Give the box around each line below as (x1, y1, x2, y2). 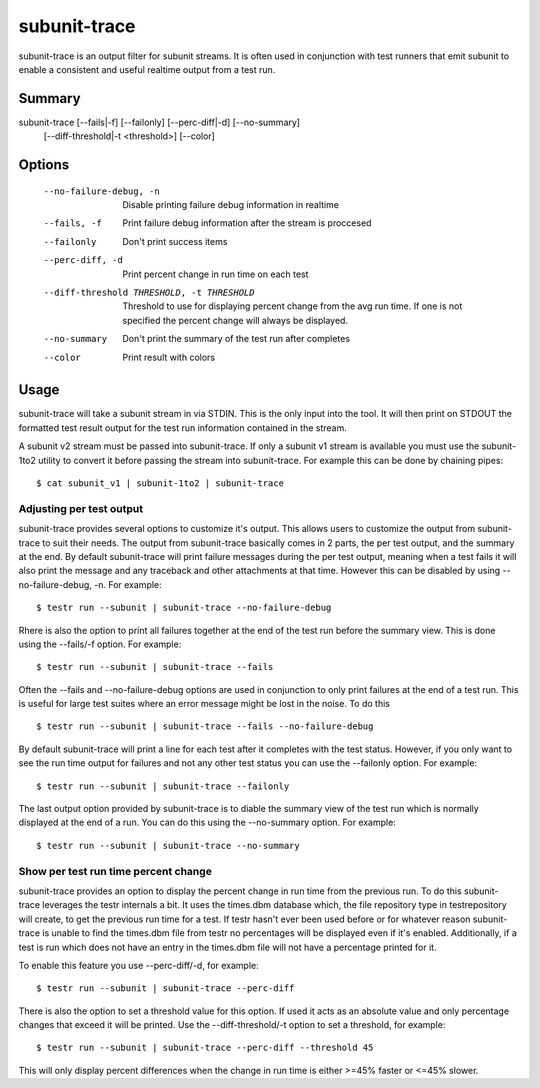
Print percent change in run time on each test (122, 268, 309, 280)
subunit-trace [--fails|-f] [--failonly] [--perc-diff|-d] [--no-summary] (18, 116, 300, 128)
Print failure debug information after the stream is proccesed (122, 217, 372, 229)
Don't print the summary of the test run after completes (122, 333, 350, 345)
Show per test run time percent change (18, 864, 212, 878)
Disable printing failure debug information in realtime (122, 199, 340, 211)
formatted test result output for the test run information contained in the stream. (18, 421, 347, 434)
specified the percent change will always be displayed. (122, 314, 349, 326)
